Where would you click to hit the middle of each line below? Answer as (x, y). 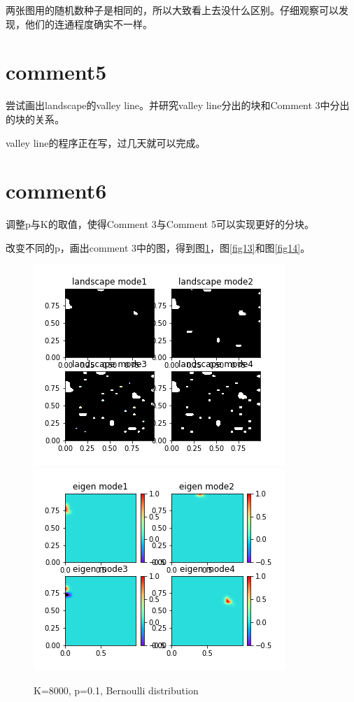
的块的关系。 (35, 119)
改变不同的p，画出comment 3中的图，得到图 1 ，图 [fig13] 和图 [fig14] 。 (158, 247)
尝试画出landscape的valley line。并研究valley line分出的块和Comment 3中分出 (178, 105)
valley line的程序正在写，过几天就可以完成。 (106, 142)
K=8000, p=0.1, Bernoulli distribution (116, 690)
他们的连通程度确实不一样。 (88, 23)
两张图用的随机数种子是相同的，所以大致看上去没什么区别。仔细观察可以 (172, 10)
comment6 (56, 191)
